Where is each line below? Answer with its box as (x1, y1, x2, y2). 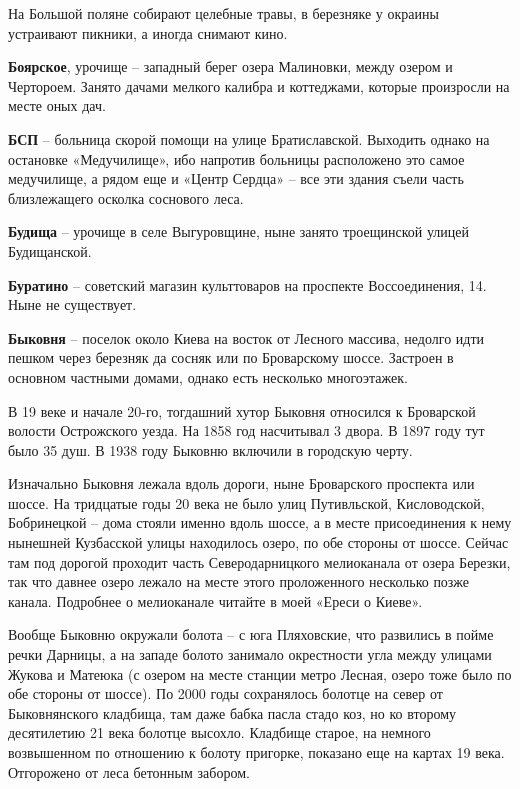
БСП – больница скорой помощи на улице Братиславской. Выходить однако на (8, 128, 490, 149)
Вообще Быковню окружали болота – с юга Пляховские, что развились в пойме (8, 624, 494, 645)
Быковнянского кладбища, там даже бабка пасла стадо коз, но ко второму (8, 702, 457, 723)
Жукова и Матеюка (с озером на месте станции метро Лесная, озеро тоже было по (8, 663, 512, 684)
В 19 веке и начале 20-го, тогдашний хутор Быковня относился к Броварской (8, 400, 476, 421)
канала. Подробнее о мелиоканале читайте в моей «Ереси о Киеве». (8, 590, 423, 611)
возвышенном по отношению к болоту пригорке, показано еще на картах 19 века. (8, 742, 505, 762)
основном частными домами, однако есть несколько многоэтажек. (8, 366, 408, 387)
